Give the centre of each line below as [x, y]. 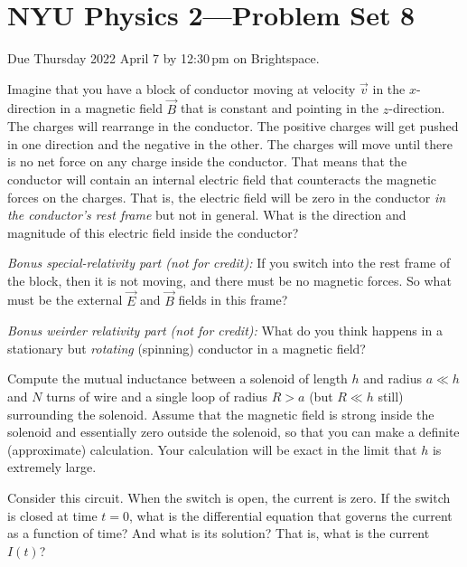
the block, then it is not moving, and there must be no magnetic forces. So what [229, 280]
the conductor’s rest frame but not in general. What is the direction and [207, 215]
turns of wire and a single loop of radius [157, 397]
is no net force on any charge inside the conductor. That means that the [207, 161]
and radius [393, 378]
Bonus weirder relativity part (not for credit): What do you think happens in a [225, 331]
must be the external [65, 300]
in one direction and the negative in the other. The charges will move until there [230, 143]
